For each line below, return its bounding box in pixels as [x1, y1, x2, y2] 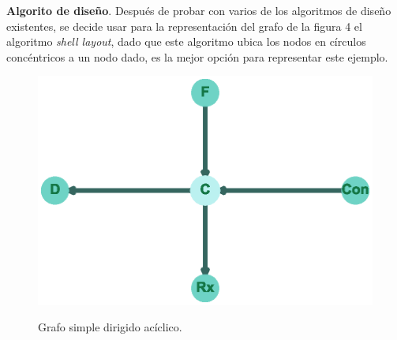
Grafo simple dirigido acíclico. [38, 319, 182, 335]
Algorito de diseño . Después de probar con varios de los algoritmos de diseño [6, 2, 391, 18]
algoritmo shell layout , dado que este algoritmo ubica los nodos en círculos [6, 33, 366, 50]
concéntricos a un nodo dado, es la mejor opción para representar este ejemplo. [6, 48, 388, 65]
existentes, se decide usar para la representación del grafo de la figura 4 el [6, 17, 362, 34]
